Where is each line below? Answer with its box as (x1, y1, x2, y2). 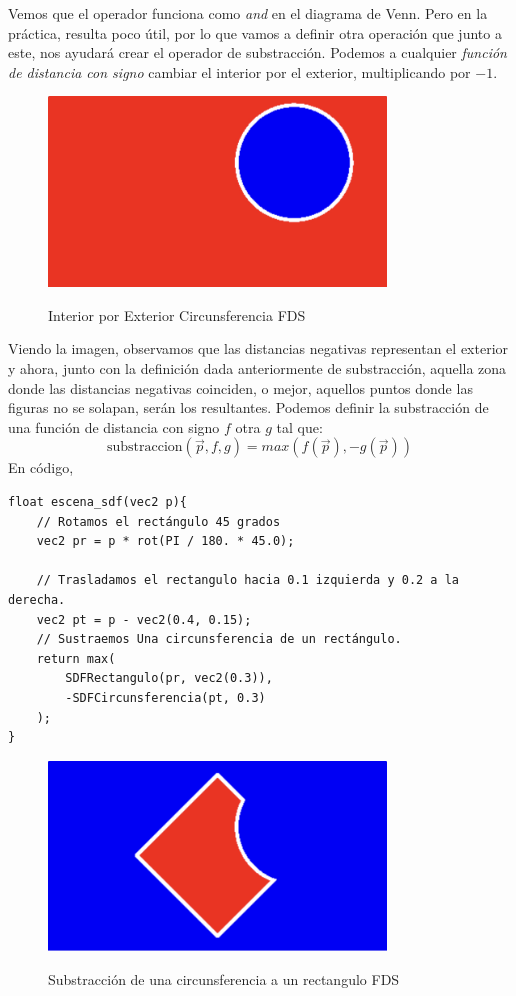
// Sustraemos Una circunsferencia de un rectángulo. (36, 632, 402, 647)
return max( (36, 651, 116, 666)
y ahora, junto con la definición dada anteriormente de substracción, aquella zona (8, 358, 507, 379)
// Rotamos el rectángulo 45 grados (36, 514, 281, 529)
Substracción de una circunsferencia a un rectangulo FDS (48, 968, 400, 989)
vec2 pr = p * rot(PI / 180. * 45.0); (36, 534, 295, 549)
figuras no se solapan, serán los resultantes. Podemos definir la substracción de (8, 397, 489, 418)
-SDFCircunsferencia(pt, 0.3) (65, 690, 266, 705)
